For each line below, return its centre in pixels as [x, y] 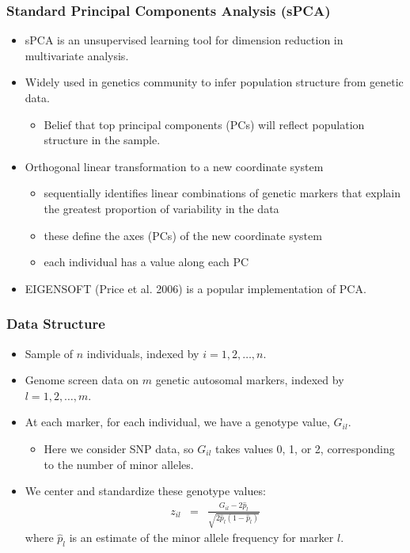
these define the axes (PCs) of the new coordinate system [183, 235]
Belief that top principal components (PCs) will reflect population [204, 124]
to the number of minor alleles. [119, 464]
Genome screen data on [82, 380]
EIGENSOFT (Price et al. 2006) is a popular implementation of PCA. [196, 288]
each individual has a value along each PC [146, 262]
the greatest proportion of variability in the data [161, 208]
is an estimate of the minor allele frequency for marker [201, 538]
